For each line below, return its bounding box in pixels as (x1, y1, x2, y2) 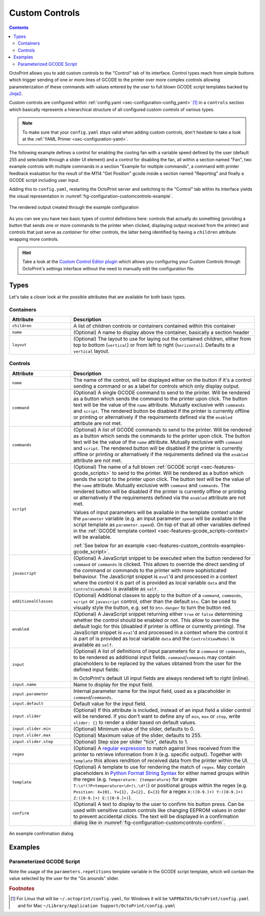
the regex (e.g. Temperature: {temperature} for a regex (73, 775, 198, 782)
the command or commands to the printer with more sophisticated (73, 567, 227, 573)
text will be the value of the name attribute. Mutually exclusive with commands (73, 401, 245, 408)
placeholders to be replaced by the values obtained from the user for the (73, 660, 241, 667)
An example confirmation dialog (9, 830, 74, 836)
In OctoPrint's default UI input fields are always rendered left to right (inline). (73, 675, 250, 682)
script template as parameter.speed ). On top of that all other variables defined (73, 521, 250, 528)
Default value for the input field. (73, 700, 147, 707)
